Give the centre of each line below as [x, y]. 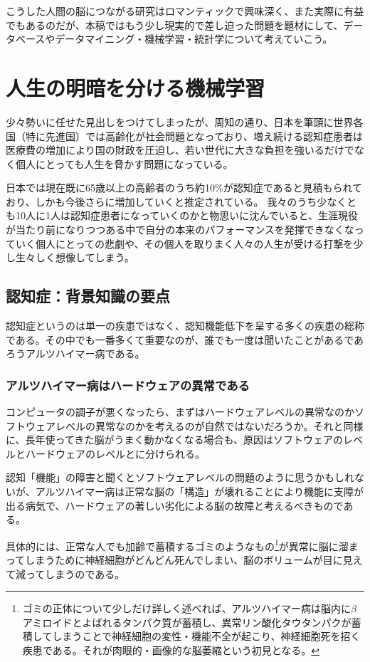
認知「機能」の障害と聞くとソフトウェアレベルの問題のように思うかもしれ [180, 477]
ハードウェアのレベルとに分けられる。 [115, 453]
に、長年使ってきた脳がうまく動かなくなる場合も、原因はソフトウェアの [175, 440]
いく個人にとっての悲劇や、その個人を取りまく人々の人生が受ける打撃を [184, 243]
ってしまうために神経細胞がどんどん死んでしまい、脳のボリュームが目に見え [184, 560]
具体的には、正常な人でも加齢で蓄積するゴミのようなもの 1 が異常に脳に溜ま [182, 545]
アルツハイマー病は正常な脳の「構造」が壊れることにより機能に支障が [200, 492]
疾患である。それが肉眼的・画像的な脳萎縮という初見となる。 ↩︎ [171, 650]
